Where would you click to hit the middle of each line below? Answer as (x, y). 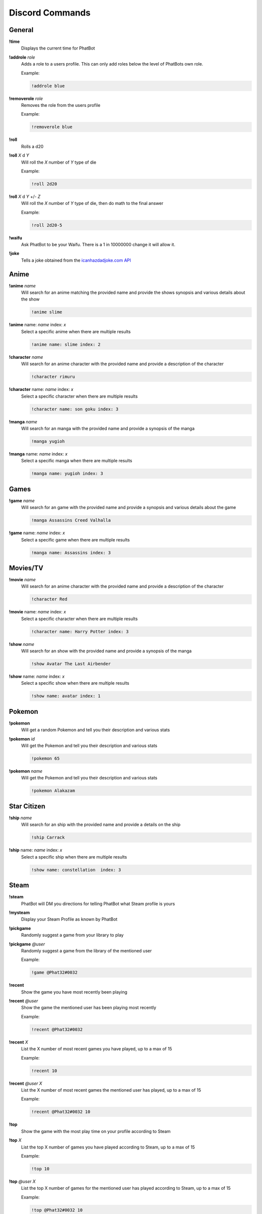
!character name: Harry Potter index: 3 (80, 632)
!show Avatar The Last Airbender (71, 664)
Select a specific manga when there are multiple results (77, 461)
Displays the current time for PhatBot (58, 48)
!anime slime (47, 312)
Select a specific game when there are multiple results (75, 540)
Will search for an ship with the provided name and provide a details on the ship (101, 825)
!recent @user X (25, 1083)
